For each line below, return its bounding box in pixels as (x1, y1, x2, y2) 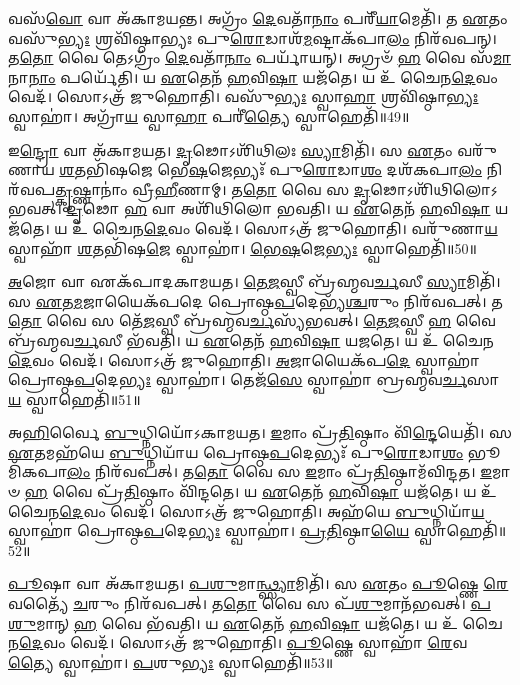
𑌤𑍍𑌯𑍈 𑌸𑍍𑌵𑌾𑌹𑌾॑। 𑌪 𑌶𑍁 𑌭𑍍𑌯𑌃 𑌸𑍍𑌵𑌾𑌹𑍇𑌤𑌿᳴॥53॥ (8, 651, 334, 672)
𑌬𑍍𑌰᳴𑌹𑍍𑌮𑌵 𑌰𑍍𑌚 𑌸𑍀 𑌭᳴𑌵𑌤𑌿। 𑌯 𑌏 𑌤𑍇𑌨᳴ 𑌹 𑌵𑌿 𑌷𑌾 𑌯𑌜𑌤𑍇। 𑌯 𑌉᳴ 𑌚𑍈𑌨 (8, 329, 494, 350)
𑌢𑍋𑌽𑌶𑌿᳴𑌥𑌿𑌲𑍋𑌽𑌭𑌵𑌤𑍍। (370, 178, 498, 199)
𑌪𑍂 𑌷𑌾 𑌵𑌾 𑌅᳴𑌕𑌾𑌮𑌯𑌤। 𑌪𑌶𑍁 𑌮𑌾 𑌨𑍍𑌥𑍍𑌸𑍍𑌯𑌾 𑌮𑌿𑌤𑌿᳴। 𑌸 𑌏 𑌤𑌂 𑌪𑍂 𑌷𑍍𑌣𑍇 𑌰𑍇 (8, 573, 509, 594)
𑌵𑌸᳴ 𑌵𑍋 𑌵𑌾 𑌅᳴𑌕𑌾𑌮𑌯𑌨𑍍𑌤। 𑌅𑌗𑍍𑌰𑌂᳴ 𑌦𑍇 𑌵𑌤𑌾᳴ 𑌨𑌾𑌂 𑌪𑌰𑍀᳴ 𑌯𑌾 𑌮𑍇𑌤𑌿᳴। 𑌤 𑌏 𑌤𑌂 (8, 8, 508, 28)
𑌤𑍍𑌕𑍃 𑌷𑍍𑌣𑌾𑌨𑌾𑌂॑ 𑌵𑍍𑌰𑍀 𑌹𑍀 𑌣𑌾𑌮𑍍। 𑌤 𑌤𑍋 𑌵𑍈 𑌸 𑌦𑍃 (55, 178, 371, 199)
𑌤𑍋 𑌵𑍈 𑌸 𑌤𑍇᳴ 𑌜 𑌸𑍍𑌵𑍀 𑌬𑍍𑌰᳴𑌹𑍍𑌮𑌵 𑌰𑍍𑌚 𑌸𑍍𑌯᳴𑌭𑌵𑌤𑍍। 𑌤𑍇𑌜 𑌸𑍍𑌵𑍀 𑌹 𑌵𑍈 (8, 310, 496, 331)
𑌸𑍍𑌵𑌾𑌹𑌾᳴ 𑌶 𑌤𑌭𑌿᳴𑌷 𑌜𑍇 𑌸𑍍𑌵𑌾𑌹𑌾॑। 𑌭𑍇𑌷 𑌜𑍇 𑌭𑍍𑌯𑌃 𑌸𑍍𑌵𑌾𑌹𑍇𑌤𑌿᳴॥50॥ (8, 237, 477, 258)
